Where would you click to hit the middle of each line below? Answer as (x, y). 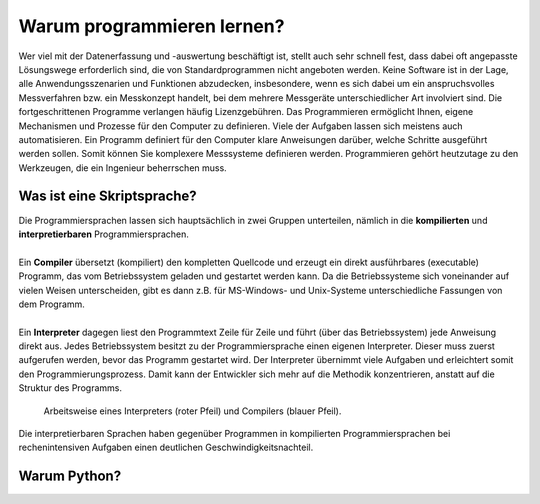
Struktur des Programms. (70, 388)
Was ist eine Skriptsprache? (107, 196)
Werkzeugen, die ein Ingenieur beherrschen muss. (122, 167)
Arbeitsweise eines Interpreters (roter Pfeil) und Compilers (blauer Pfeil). (192, 411)
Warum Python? (70, 476)
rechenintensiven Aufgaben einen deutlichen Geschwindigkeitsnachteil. (166, 447)
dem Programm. (51, 304)
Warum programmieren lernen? (151, 26)
